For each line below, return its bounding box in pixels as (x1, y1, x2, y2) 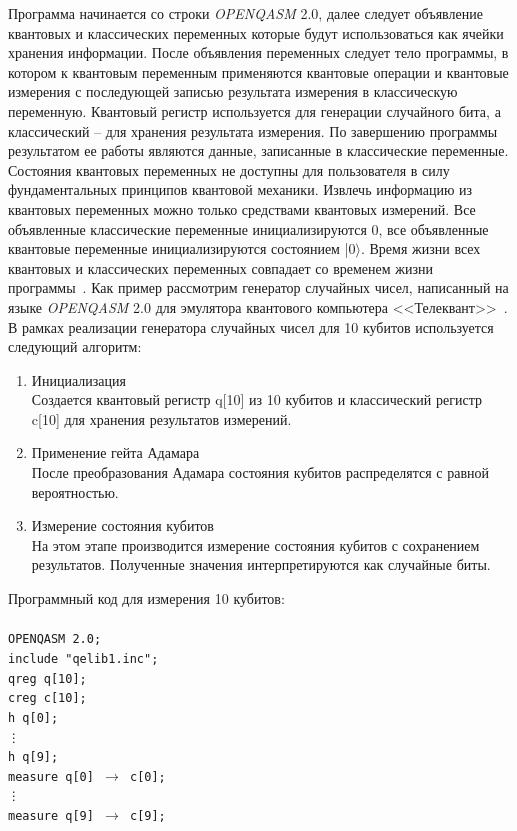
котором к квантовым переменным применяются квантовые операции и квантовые (8, 61, 509, 82)
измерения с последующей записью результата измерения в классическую (8, 81, 458, 102)
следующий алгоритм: (8, 336, 142, 357)
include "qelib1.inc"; (8, 651, 159, 666)
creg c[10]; (8, 691, 87, 706)
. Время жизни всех (360, 238, 481, 259)
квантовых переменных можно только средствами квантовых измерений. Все (8, 198, 476, 219)
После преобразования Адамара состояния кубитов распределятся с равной (31, 462, 490, 483)
